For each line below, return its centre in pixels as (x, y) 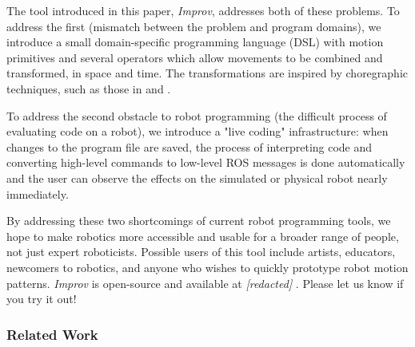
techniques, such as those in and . (89, 88)
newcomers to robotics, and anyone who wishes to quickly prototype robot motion (207, 267)
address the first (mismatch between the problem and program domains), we (194, 26)
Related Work (52, 334)
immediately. (38, 193)
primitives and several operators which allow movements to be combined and (195, 57)
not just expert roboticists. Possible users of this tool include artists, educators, (201, 252)
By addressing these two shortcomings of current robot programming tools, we (199, 221)
